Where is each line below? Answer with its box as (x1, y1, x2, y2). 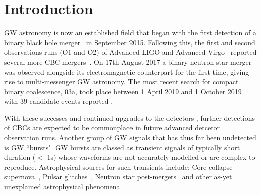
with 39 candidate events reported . (4, 96, 113, 106)
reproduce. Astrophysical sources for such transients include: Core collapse (4, 161, 233, 172)
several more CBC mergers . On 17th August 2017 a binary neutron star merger (4, 56, 252, 67)
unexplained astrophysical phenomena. (4, 181, 122, 192)
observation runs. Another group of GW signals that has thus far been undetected (4, 132, 256, 143)
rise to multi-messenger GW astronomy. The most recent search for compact (4, 76, 239, 87)
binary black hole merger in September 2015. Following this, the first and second (4, 37, 255, 47)
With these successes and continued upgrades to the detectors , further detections (4, 112, 255, 123)
